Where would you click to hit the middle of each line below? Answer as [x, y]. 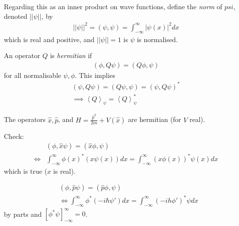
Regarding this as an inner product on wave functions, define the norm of [113, 6]
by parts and [23, 214]
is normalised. [157, 39]
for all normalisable [33, 75]
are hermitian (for [155, 119]
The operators [25, 119]
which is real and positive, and [49, 39]
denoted [16, 16]
